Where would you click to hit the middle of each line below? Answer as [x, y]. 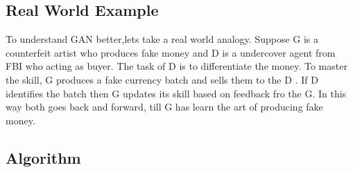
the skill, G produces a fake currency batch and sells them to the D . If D [162, 79]
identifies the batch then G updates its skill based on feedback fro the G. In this [176, 93]
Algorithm [43, 157]
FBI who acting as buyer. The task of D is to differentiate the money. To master [176, 66]
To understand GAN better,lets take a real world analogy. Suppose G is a [162, 39]
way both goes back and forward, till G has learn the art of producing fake [164, 107]
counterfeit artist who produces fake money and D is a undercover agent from [171, 52]
